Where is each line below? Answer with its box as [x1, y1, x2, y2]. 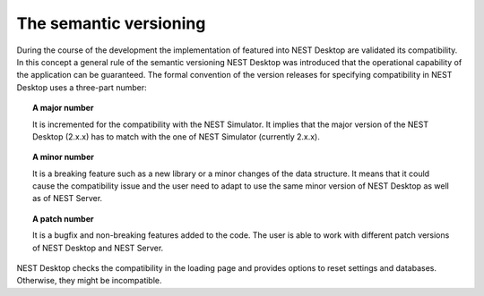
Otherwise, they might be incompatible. [16, 275, 162, 286]
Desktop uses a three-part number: [16, 81, 147, 93]
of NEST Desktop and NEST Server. [32, 242, 164, 253]
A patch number [32, 213, 94, 224]
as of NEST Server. [32, 193, 103, 204]
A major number [32, 103, 94, 114]
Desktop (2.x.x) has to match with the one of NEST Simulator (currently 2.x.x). [32, 131, 320, 142]
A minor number [32, 152, 94, 163]
